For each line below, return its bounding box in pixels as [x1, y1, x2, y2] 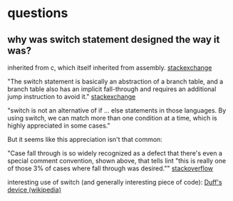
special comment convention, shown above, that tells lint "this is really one [7, 157, 227, 165]
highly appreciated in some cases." [7, 121, 110, 130]
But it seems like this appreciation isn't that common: [7, 135, 162, 143]
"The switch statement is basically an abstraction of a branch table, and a [7, 77, 224, 86]
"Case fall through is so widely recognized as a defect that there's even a [7, 149, 223, 158]
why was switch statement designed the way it [7, 33, 220, 46]
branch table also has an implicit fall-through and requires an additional [7, 85, 217, 93]
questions [7, 5, 68, 21]
